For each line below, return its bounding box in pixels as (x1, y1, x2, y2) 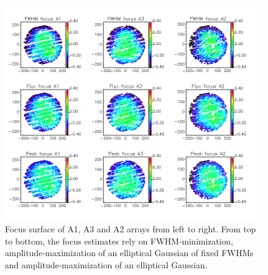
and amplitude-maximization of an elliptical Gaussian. (5, 258, 208, 271)
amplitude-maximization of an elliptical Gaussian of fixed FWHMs (5, 246, 254, 259)
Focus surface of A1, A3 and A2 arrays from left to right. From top (5, 222, 256, 235)
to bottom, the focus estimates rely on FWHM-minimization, (5, 234, 233, 247)
